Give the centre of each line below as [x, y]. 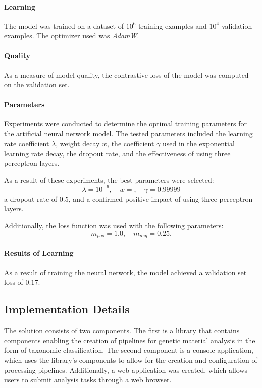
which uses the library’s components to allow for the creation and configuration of [131, 360]
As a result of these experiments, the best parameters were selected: [109, 180]
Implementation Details [67, 309]
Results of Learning [39, 253]
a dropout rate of [31, 198]
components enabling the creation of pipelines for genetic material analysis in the [130, 340]
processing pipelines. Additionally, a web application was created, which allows [126, 370]
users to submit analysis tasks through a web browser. [88, 380]
